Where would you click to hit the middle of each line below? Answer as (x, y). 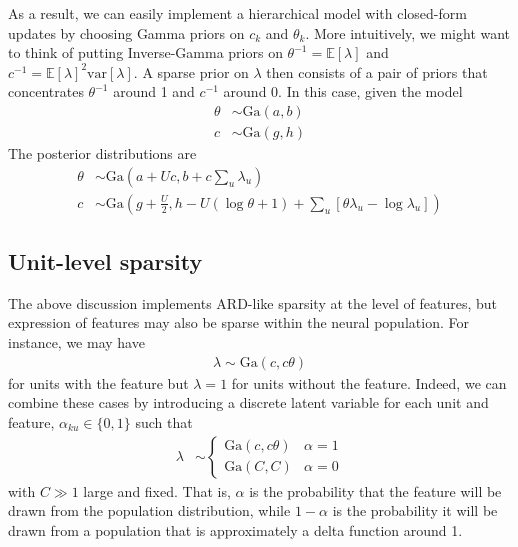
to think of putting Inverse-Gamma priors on (145, 52)
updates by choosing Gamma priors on (126, 32)
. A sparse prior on (191, 71)
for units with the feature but (98, 382)
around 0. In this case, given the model (343, 91)
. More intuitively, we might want (408, 32)
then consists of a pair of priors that (377, 71)
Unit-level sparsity (105, 261)
